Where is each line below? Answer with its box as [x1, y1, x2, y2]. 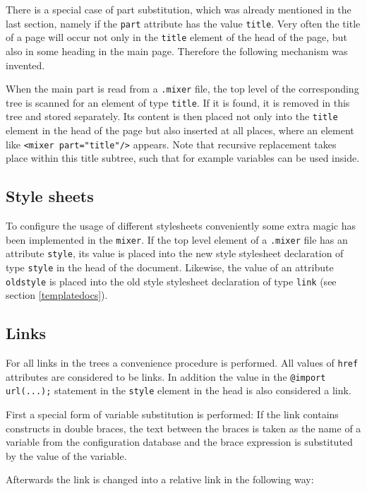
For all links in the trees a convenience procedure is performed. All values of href [6, 355, 359, 370]
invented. [6, 57, 45, 72]
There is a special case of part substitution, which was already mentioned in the [6, 2, 351, 16]
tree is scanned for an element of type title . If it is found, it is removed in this [6, 95, 350, 110]
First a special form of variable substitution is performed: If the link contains [6, 407, 339, 422]
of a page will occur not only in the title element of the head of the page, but [6, 30, 347, 45]
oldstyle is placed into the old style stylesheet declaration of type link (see [6, 273, 337, 288]
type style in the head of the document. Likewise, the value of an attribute [6, 260, 334, 275]
